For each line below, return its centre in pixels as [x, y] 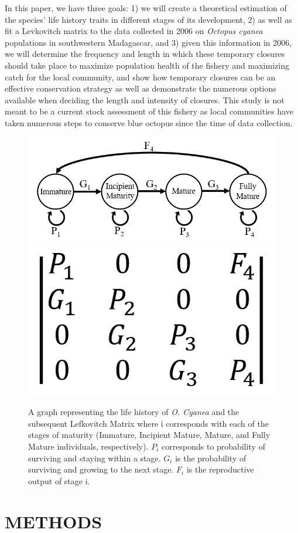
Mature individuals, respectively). [88, 446]
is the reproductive [220, 469]
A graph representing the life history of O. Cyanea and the [134, 412]
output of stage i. [59, 480]
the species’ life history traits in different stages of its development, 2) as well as [148, 19]
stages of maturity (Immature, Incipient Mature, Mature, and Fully [149, 435]
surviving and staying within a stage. [95, 458]
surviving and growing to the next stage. [101, 469]
